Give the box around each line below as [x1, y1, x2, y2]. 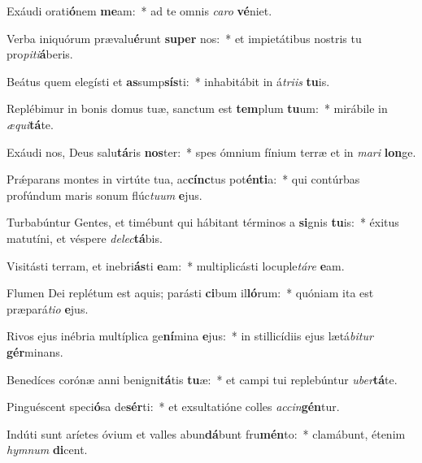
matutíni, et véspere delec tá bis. [7, 229, 163, 246]
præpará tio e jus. [7, 300, 89, 317]
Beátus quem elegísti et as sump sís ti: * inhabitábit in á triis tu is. [7, 72, 330, 89]
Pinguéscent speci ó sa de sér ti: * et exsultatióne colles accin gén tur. [7, 398, 340, 415]
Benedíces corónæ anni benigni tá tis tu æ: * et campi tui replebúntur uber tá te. [7, 370, 398, 387]
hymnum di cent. [7, 441, 88, 458]
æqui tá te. [7, 115, 54, 132]
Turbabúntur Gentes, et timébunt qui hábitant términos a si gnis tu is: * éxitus [7, 214, 399, 231]
